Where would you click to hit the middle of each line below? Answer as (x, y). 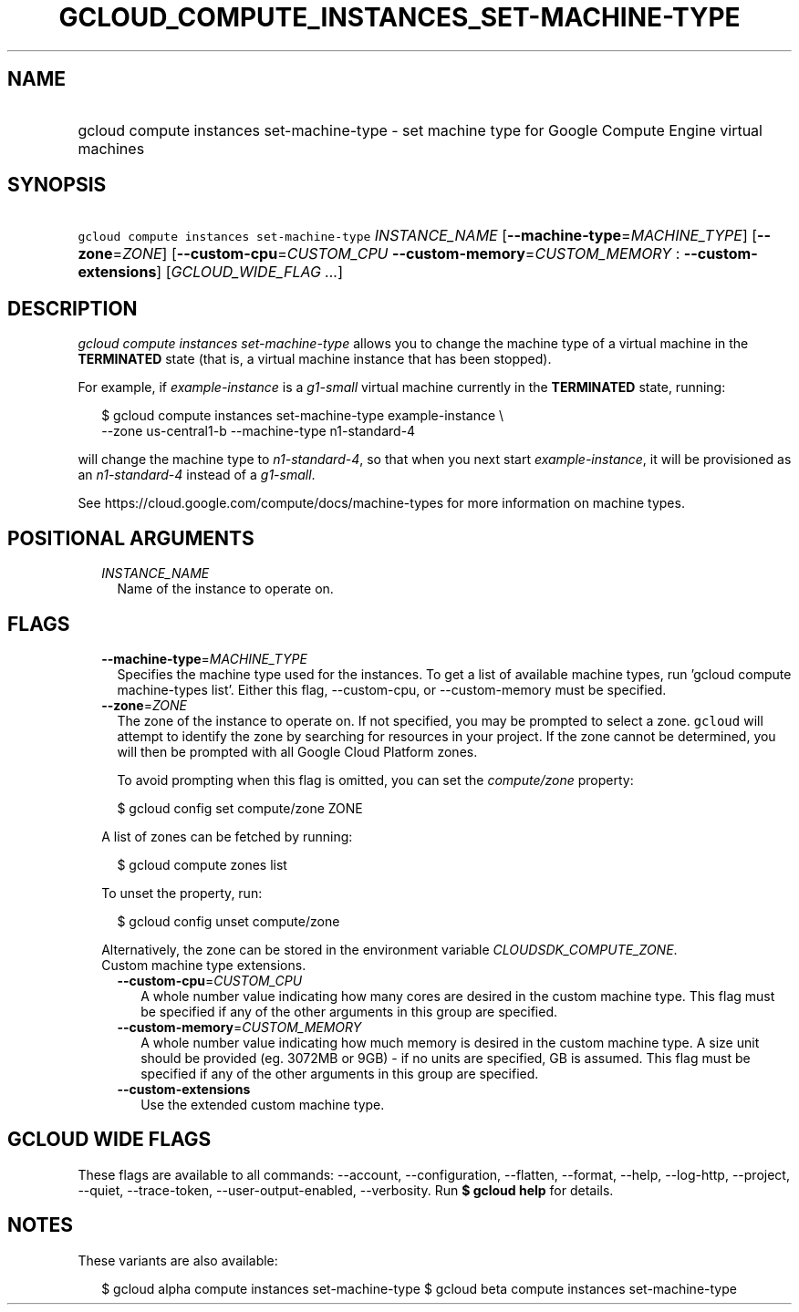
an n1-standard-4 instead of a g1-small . (197, 475)
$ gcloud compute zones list (202, 864)
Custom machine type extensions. (204, 965)
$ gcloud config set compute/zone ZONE (240, 808)
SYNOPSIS (57, 185)
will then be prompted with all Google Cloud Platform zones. (297, 751)
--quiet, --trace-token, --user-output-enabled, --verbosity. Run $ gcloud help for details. (346, 1190)
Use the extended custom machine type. (263, 1104)
